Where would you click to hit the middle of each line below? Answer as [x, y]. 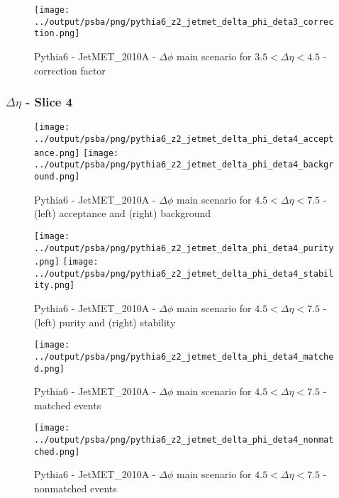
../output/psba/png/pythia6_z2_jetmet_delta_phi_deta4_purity [184, 248]
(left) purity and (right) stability [105, 322]
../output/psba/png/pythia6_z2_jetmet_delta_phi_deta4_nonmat [184, 440]
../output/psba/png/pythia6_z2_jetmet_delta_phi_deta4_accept [184, 139]
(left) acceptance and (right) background [122, 213]
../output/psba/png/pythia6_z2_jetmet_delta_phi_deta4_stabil [184, 273]
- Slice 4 [49, 102]
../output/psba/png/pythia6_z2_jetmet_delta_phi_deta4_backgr [184, 165]
